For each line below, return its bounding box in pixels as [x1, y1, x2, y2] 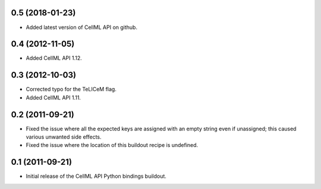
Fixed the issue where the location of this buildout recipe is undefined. [26, 142, 199, 149]
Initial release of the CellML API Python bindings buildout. [26, 172, 166, 180]
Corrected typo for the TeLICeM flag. [26, 86, 117, 93]
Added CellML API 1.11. [26, 94, 81, 101]
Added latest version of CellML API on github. [26, 24, 138, 31]
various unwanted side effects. [26, 133, 102, 140]
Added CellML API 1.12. [26, 55, 83, 62]
